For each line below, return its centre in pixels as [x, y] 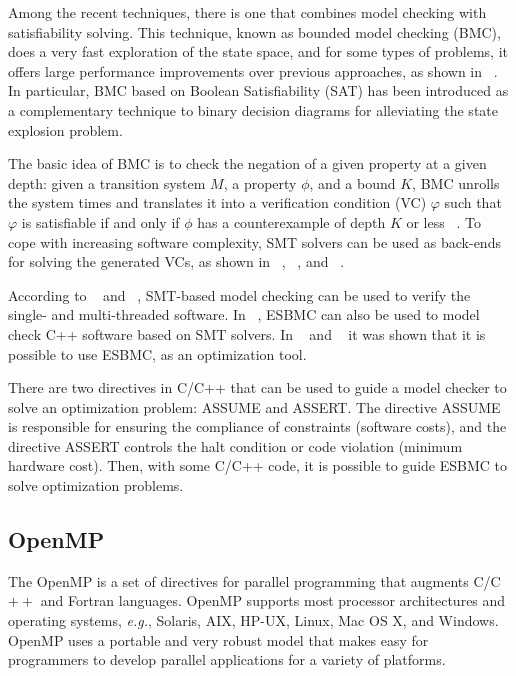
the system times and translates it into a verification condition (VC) [217, 202]
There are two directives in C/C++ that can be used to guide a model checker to [257, 387]
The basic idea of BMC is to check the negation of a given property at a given [247, 163]
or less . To [443, 221]
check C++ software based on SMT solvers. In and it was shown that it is [247, 333]
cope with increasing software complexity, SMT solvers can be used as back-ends [254, 241]
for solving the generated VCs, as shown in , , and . [176, 261]
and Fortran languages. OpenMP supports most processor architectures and [273, 600]
